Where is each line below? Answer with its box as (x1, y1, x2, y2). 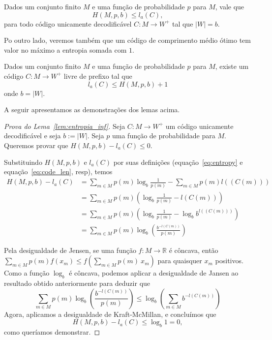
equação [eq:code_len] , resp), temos (4, 166, 113, 177)
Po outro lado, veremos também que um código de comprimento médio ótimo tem (4, 35, 251, 45)
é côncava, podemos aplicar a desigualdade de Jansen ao (69, 268, 239, 278)
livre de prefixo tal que (63, 70, 132, 81)
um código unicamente (165, 121, 234, 131)
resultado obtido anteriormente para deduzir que (4, 278, 151, 288)
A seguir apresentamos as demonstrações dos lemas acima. (4, 104, 180, 115)
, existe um (215, 61, 249, 71)
